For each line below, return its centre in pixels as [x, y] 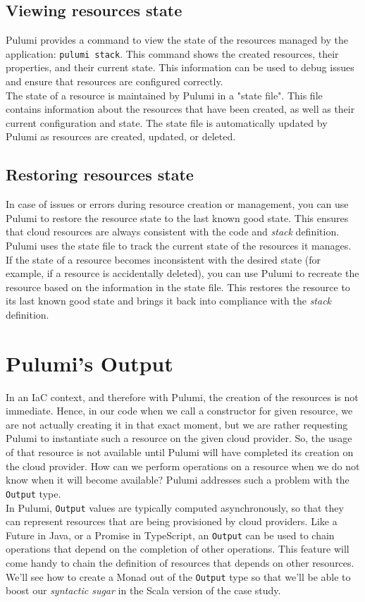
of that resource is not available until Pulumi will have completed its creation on [180, 452]
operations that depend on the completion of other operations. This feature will [178, 549]
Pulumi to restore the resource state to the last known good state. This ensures [177, 217]
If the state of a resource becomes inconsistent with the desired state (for [163, 259]
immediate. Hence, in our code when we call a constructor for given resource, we [179, 411]
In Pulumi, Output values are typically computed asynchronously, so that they [175, 507]
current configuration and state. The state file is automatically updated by [167, 122]
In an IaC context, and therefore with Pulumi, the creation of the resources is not [182, 397]
